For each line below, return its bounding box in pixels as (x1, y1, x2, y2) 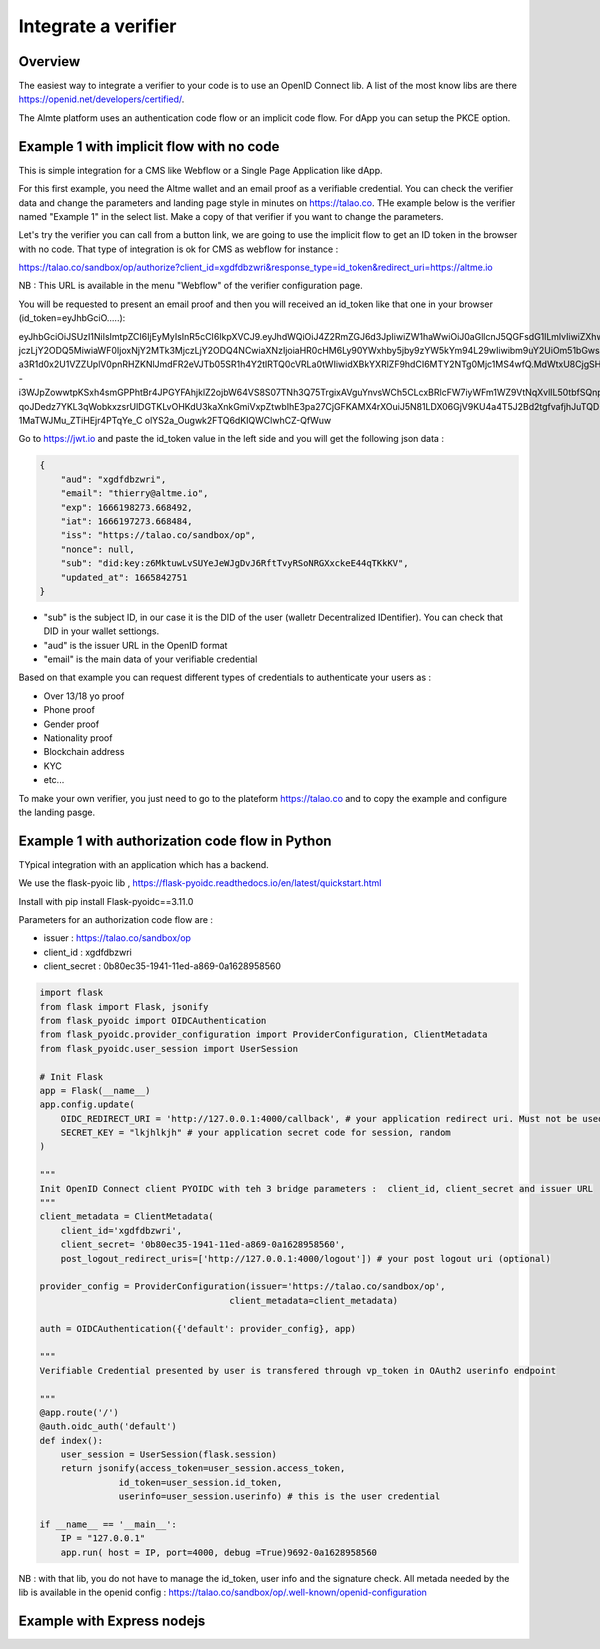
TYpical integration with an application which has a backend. (18, 858, 269, 870)
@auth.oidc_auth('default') (39, 1421, 177, 1432)
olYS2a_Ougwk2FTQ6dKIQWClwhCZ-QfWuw (144, 415, 332, 426)
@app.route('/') (39, 1406, 120, 1418)
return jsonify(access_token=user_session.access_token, (60, 1463, 346, 1474)
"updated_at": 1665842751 (60, 571, 188, 583)
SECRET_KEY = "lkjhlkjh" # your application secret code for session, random (60, 1127, 452, 1139)
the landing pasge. (18, 806, 95, 818)
